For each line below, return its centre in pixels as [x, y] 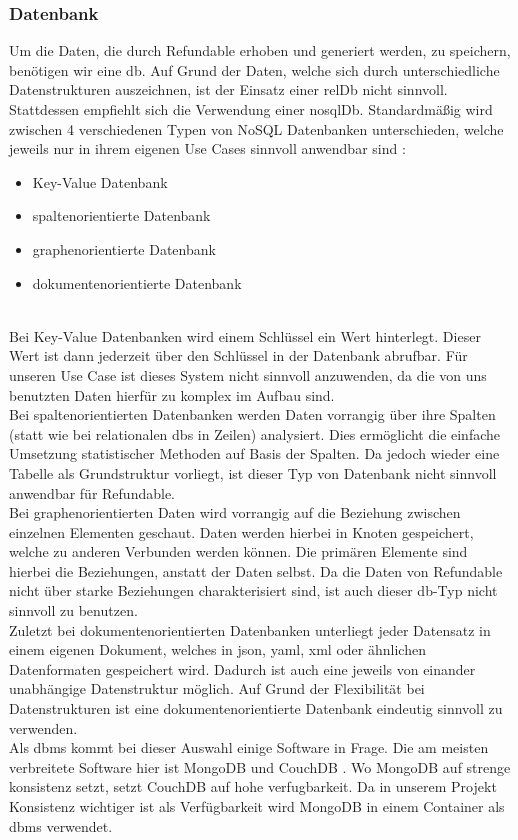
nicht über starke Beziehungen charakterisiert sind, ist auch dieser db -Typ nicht [253, 590]
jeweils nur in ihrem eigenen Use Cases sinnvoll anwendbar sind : [207, 148]
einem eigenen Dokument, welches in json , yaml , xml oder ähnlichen [217, 649]
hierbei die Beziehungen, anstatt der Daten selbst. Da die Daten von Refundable [256, 570]
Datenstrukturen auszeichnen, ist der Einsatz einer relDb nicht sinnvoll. [228, 89]
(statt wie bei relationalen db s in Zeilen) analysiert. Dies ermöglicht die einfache [255, 433]
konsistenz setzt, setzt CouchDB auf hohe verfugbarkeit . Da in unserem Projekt [253, 786]
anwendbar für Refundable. [92, 492]
